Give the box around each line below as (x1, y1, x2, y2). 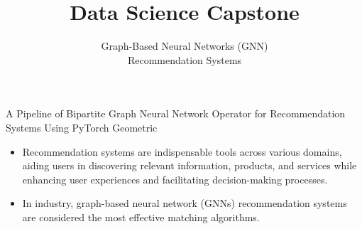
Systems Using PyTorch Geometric (6, 119, 158, 134)
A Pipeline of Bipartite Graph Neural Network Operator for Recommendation (6, 106, 346, 121)
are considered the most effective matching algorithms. (22, 209, 260, 224)
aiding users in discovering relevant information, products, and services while (22, 158, 357, 173)
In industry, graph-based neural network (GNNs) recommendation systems (22, 196, 347, 211)
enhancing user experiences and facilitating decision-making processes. (22, 171, 328, 186)
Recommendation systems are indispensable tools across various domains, (22, 144, 342, 159)
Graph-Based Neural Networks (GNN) (101, 38, 268, 53)
